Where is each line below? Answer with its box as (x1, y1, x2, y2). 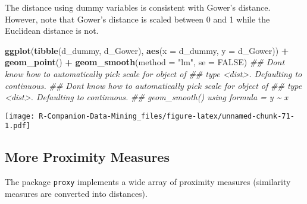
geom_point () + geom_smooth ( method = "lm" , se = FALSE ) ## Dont (5, 56, 285, 68)
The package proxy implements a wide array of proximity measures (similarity (5, 176, 291, 188)
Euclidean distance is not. (5, 24, 99, 37)
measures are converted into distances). (5, 187, 148, 199)
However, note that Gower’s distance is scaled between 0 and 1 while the (5, 12, 270, 25)
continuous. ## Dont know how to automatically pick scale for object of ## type (5, 79, 302, 91)
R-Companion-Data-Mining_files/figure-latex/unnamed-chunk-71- (39, 111, 295, 120)
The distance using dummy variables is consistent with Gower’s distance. (5, 1, 271, 13)
